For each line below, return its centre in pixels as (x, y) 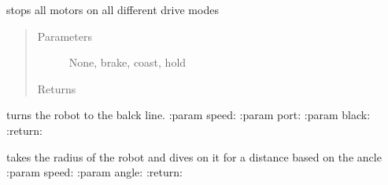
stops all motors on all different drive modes (113, 9)
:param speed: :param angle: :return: (94, 172)
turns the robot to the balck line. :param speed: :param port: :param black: (188, 115)
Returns (57, 88)
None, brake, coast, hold (127, 62)
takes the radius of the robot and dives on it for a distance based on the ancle (194, 156)
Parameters (65, 36)
